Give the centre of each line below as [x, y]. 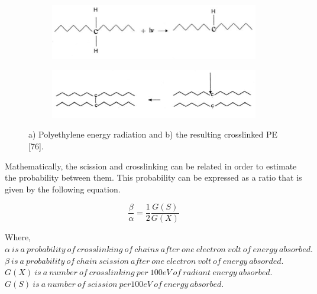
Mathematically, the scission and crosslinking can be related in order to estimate [151, 166]
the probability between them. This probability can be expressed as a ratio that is [153, 177]
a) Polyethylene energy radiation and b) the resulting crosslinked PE [153, 134]
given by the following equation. [63, 189]
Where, [18, 237]
